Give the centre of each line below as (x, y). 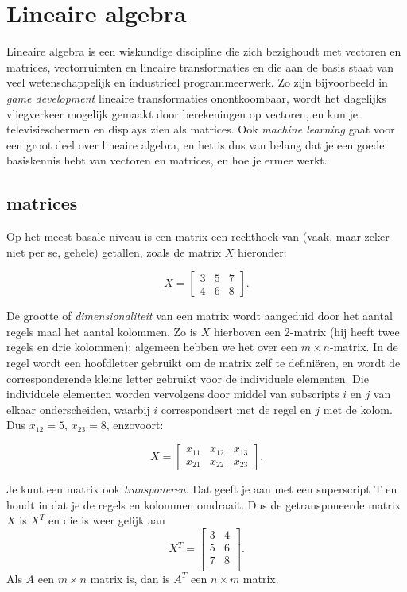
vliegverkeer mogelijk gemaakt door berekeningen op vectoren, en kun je (182, 113)
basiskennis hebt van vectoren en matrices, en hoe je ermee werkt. (167, 160)
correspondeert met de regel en (236, 409)
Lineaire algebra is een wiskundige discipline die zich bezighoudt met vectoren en (204, 51)
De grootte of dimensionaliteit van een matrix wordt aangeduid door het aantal (200, 316)
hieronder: (262, 252)
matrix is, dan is (130, 578)
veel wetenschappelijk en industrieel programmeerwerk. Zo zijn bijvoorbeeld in (197, 82)
